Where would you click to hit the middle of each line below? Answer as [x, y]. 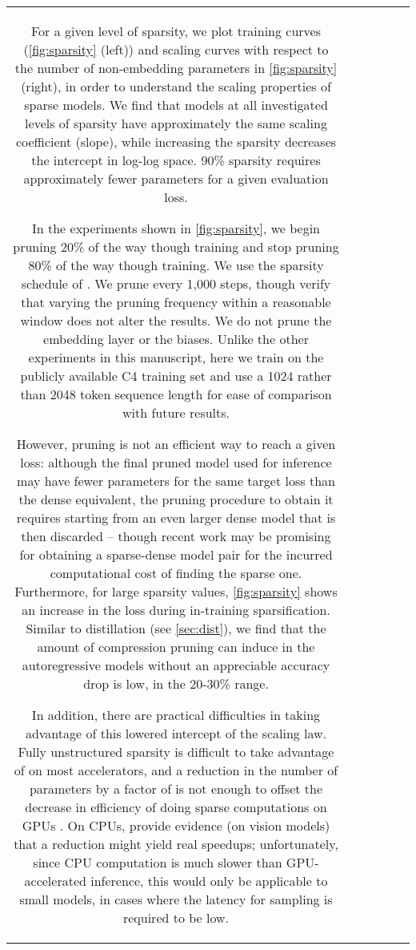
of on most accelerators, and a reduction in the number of [176, 770]
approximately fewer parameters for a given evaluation [176, 178]
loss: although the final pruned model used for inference [176, 462]
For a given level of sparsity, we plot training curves [176, 31]
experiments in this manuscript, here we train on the [176, 357]
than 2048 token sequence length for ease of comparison [176, 394]
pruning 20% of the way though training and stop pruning [176, 247]
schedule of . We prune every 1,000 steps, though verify [176, 283]
